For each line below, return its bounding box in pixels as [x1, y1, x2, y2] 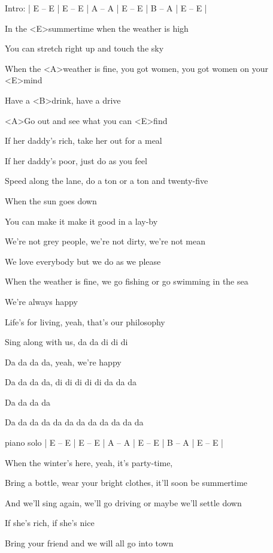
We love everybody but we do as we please [5, 255, 161, 267]
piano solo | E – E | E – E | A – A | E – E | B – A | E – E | [5, 436, 224, 449]
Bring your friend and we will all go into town [5, 537, 174, 549]
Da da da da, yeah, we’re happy [5, 355, 122, 368]
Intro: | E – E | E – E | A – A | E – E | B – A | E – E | [5, 2, 207, 14]
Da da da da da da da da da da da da [5, 416, 144, 428]
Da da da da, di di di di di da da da [5, 376, 136, 388]
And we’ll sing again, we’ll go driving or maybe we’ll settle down [5, 496, 242, 509]
